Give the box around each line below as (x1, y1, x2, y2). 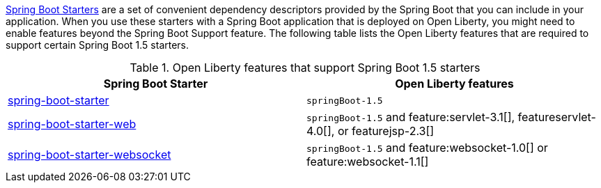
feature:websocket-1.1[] (306, 155, 429, 169)
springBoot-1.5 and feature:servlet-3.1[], (306, 110, 515, 124)
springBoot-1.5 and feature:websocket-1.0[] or (306, 141, 548, 155)
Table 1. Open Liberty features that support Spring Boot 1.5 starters (130, 61, 481, 75)
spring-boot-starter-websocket (8, 148, 171, 162)
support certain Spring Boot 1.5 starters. (6, 39, 189, 51)
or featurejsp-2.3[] (337, 124, 435, 138)
